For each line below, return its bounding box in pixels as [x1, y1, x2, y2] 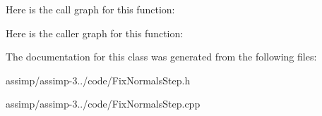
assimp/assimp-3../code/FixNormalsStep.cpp [6, 96, 201, 111]
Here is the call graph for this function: [6, 2, 175, 16]
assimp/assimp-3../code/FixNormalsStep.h [6, 72, 191, 87]
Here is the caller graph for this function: [6, 25, 184, 40]
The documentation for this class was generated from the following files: [6, 49, 317, 64]
